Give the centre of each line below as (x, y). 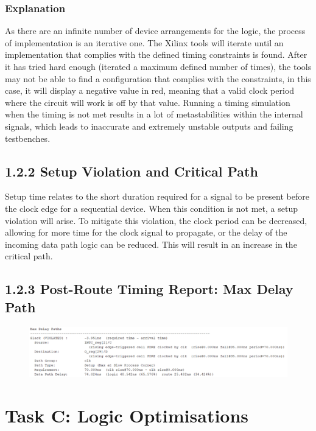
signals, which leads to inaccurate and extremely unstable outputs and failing (149, 126)
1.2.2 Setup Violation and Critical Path (132, 171)
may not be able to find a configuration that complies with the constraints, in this (158, 78)
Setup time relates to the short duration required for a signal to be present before (157, 196)
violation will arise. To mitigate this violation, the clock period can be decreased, (156, 220)
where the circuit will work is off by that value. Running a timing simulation (148, 102)
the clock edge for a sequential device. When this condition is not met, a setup (151, 208)
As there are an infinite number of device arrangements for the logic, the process (155, 31)
